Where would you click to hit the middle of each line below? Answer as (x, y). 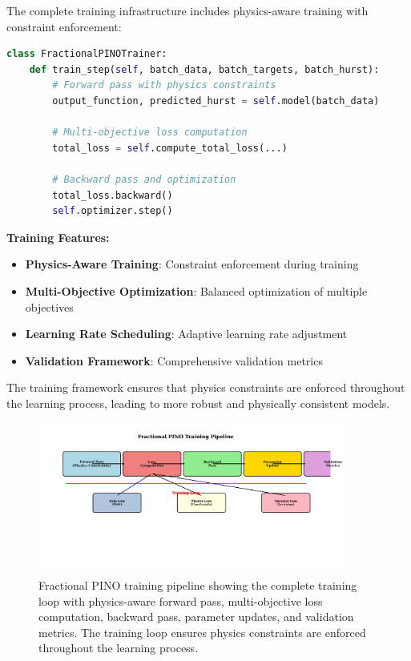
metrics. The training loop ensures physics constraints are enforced (202, 632)
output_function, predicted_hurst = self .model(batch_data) (216, 101)
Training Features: (58, 237)
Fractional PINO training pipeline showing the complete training (198, 584)
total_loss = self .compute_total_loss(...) (170, 148)
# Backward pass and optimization (144, 179)
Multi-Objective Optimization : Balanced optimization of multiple (196, 290)
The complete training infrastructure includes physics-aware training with (187, 10)
